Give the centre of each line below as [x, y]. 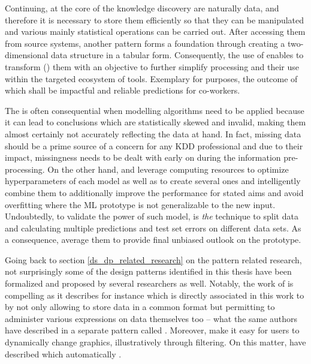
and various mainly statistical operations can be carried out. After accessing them [155, 31]
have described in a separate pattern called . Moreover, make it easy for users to [152, 330]
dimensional [27, 55]
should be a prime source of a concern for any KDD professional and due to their [154, 145]
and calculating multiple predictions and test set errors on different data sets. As [153, 228]
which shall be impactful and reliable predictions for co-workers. [123, 90]
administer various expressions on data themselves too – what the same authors [151, 318]
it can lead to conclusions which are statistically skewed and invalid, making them [155, 122]
